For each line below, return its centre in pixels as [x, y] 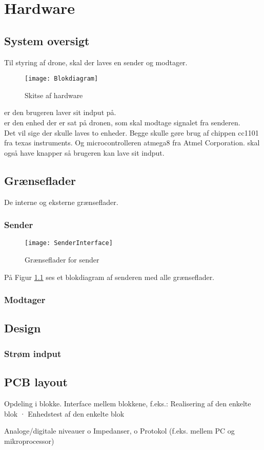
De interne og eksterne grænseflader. [61, 202]
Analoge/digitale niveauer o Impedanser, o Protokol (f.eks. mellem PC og [119, 431]
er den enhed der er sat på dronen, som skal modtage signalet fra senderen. [122, 123]
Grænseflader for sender [62, 260]
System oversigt [47, 40]
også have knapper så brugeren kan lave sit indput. [84, 152]
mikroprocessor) [29, 440]
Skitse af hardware [54, 95]
